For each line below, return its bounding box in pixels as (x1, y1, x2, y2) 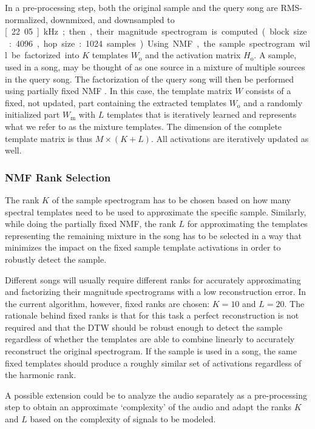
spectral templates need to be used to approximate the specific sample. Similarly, (5, 205, 307, 218)
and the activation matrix (145, 49, 241, 61)
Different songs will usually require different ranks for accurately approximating (5, 273, 301, 286)
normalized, (5, 13, 48, 25)
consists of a (245, 84, 291, 97)
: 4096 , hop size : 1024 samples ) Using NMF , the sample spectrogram (8, 36, 295, 49)
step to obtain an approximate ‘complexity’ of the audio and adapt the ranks (5, 400, 291, 413)
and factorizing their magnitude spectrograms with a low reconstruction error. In (5, 285, 307, 298)
